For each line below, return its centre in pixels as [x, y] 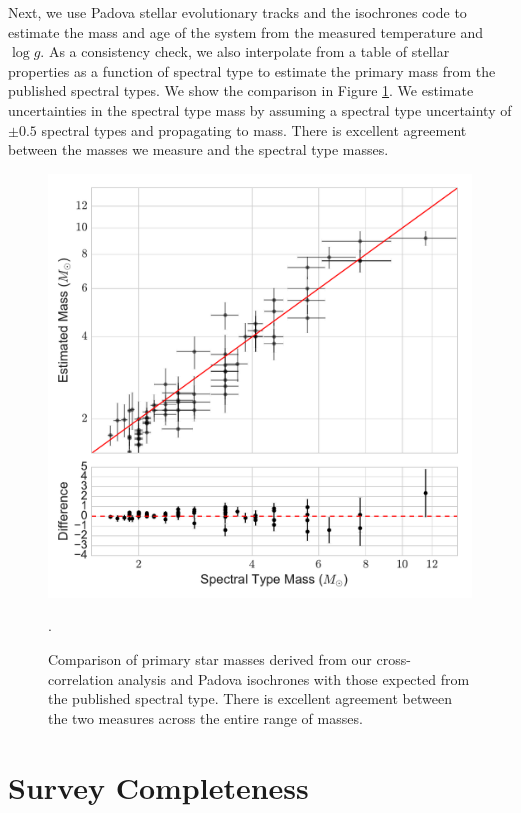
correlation [81, 678]
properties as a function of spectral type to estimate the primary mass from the [252, 70]
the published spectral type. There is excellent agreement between [250, 698]
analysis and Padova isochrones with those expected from [294, 678]
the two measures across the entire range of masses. [205, 717]
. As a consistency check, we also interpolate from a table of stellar [245, 51]
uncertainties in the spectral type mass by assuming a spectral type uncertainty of [260, 109]
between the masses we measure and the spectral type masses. [198, 149]
